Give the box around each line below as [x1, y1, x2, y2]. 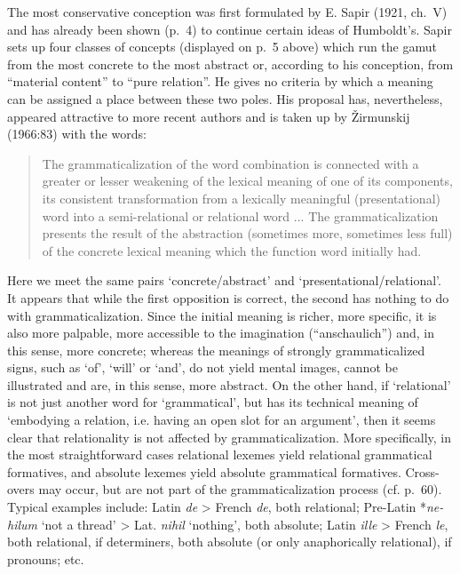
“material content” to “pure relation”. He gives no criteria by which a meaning [7, 72, 433, 91]
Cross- [405, 462, 440, 481]
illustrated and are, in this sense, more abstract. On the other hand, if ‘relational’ [7, 375, 451, 394]
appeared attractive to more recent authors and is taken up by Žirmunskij [7, 107, 410, 125]
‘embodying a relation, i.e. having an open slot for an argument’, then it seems [7, 411, 436, 429]
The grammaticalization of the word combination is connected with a [42, 154, 419, 172]
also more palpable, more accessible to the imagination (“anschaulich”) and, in [7, 323, 435, 342]
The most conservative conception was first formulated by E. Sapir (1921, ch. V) [7, 3, 448, 20]
